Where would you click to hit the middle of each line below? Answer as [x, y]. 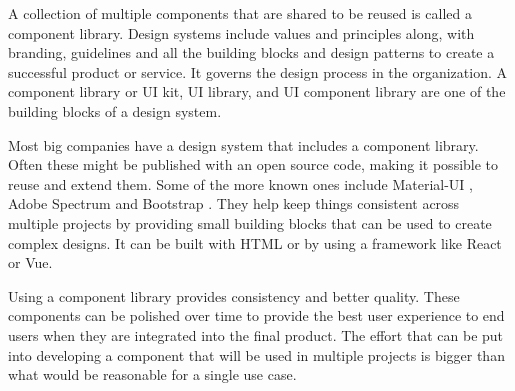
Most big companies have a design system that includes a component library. [243, 144]
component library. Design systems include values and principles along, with [241, 32]
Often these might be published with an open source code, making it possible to [253, 164]
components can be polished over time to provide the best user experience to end [256, 315]
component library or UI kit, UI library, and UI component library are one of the [257, 91]
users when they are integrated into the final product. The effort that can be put [256, 334]
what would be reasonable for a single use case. [152, 374]
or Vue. [30, 262]
